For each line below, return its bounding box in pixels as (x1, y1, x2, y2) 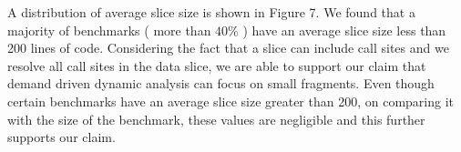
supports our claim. (7, 127, 116, 147)
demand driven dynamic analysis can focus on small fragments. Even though (7, 74, 435, 93)
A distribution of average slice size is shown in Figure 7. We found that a (7, 3, 415, 21)
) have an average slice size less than (242, 20, 446, 39)
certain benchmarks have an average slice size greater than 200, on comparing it (7, 91, 455, 110)
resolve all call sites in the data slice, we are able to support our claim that (7, 56, 426, 75)
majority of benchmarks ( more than (7, 20, 211, 39)
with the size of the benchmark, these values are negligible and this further (7, 109, 425, 128)
